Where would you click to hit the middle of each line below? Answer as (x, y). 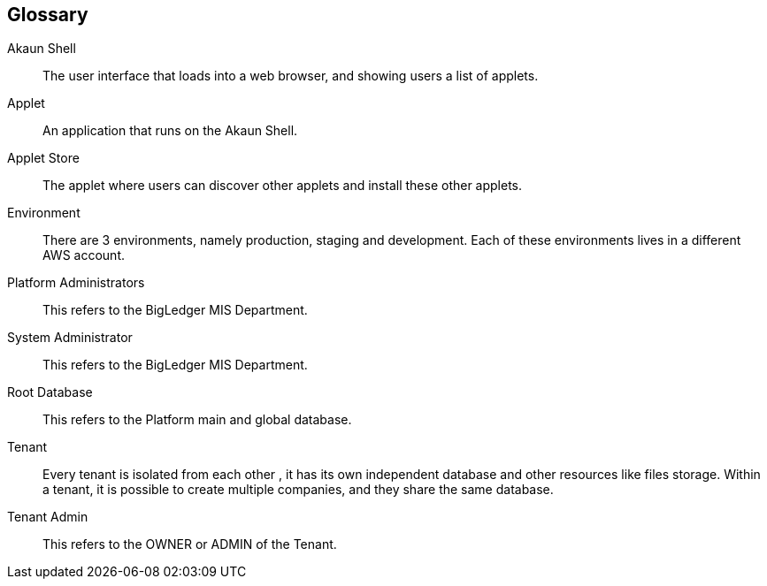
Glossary (48, 15)
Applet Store (43, 158)
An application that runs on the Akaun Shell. (170, 131)
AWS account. (84, 255)
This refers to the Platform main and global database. (197, 420)
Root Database (50, 392)
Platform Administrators (76, 283)
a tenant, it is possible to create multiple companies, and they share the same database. (298, 490)
